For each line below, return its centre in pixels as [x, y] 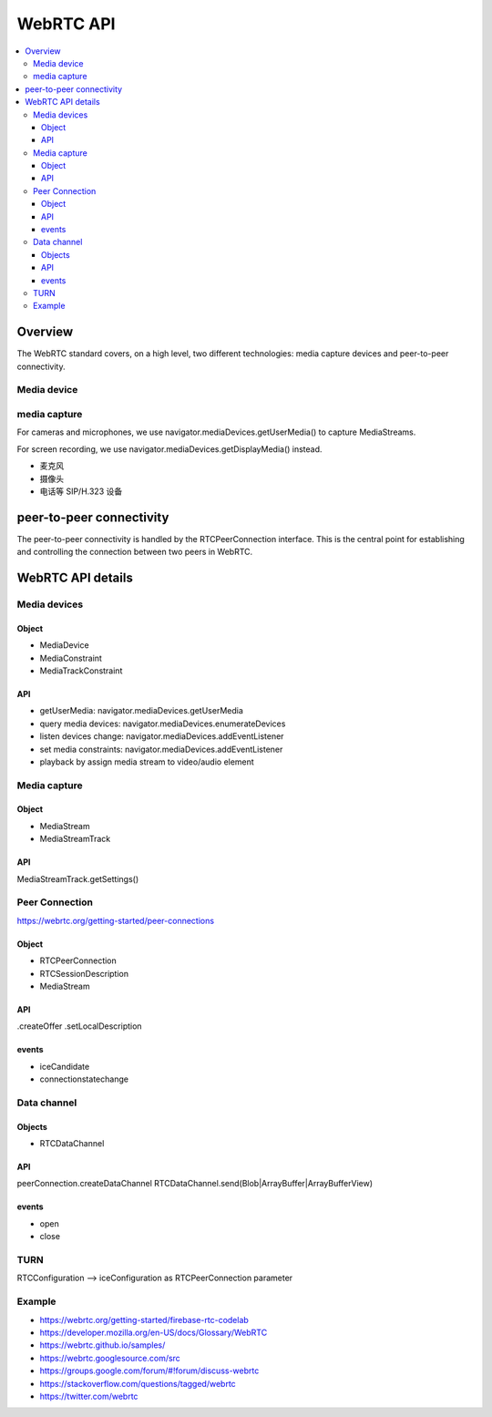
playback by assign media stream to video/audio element [147, 762]
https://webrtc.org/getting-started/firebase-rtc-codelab [144, 1319]
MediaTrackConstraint [81, 671]
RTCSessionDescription [84, 973]
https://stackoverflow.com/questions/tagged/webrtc [138, 1383]
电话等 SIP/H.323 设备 [81, 491]
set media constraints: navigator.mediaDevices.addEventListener [161, 749]
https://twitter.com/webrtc [89, 1396]
